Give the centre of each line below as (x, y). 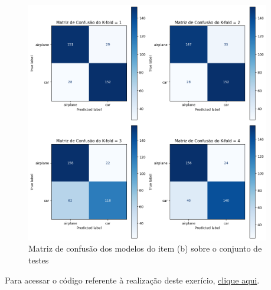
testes (39, 260)
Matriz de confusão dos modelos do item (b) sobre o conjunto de (145, 248)
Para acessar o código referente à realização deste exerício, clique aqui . (132, 280)
